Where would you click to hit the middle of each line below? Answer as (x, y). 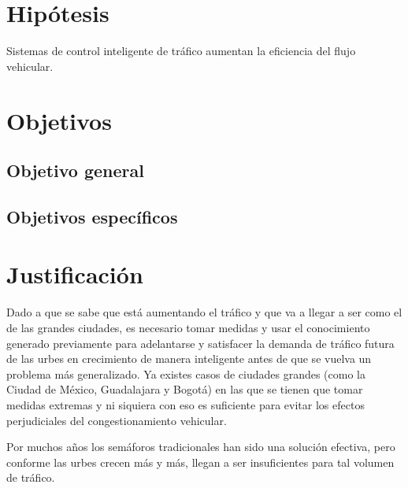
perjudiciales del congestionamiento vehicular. (117, 420)
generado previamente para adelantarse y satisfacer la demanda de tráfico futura (200, 343)
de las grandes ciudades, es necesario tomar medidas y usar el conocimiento (188, 327)
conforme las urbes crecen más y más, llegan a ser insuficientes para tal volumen (200, 462)
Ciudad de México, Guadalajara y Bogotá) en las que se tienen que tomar (185, 389)
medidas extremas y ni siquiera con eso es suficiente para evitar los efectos (185, 404)
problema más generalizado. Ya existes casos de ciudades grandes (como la (186, 373)
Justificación (75, 274)
